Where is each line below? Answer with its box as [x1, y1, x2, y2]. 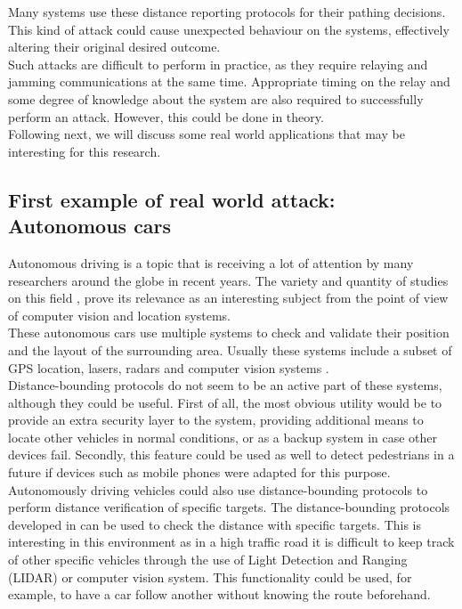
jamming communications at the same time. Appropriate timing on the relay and [8, 72, 450, 91]
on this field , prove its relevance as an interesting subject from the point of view [8, 288, 449, 307]
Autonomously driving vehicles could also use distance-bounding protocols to [8, 480, 428, 499]
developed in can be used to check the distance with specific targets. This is [8, 515, 422, 533]
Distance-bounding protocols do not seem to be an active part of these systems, [8, 376, 442, 394]
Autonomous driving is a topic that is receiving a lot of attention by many [8, 253, 414, 272]
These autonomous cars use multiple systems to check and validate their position [8, 323, 450, 342]
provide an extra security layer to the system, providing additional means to [8, 410, 424, 429]
